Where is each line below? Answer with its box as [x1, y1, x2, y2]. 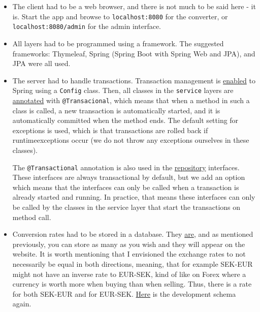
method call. [12, 211, 51, 222]
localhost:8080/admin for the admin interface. [12, 21, 161, 32]
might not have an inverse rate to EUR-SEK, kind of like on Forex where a [12, 268, 246, 279]
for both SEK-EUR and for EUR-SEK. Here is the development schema [12, 288, 236, 299]
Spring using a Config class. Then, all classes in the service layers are [12, 85, 234, 96]
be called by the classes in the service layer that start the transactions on [12, 202, 241, 212]
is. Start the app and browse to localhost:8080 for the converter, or [12, 11, 228, 21]
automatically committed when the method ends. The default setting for [12, 115, 239, 126]
